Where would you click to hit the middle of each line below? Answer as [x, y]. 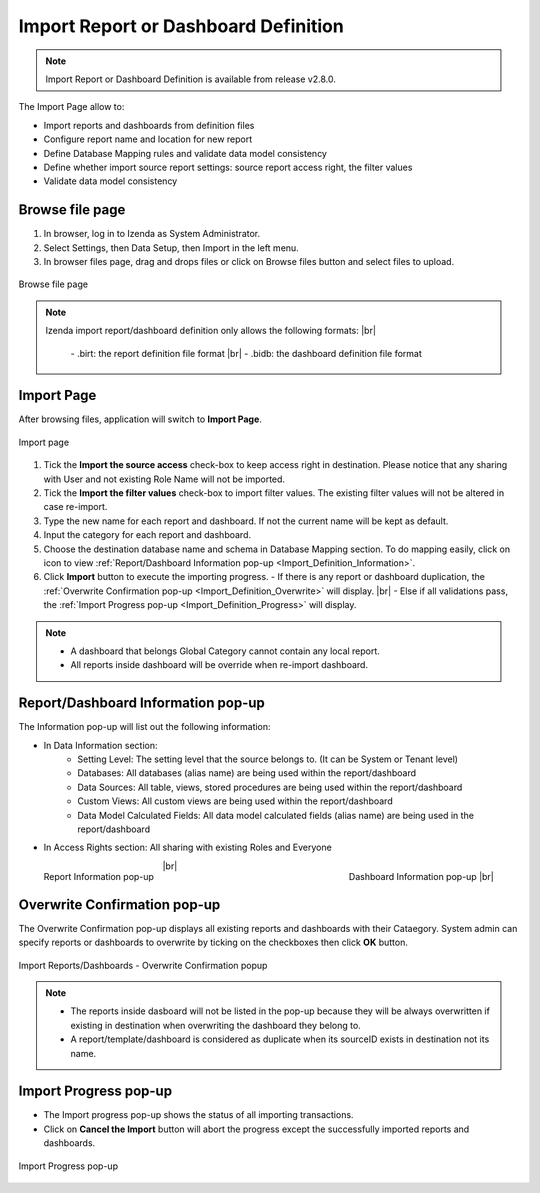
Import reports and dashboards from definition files [149, 125]
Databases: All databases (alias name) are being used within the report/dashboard [247, 773]
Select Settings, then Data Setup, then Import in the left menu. [171, 247]
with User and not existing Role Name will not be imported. [164, 479]
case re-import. [75, 507]
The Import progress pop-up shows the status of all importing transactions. [198, 1115]
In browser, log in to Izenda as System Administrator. [152, 234]
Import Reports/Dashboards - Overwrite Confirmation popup [143, 965]
